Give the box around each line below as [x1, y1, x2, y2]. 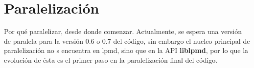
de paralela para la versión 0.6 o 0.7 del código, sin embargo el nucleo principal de [4, 35, 250, 46]
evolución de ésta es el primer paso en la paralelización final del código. [4, 54, 218, 65]
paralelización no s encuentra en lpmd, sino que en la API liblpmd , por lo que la [4, 45, 249, 55]
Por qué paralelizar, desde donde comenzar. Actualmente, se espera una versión [4, 26, 242, 36]
